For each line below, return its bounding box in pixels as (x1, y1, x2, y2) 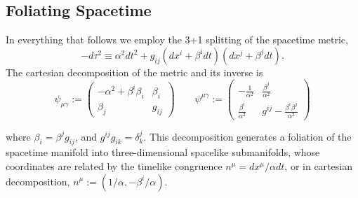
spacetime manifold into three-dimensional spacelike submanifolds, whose (6, 145, 320, 160)
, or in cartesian (284, 158, 352, 173)
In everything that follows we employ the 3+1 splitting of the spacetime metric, (6, 32, 348, 47)
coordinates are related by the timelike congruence (6, 158, 223, 173)
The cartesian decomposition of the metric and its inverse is (6, 64, 263, 79)
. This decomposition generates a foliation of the (143, 129, 352, 143)
